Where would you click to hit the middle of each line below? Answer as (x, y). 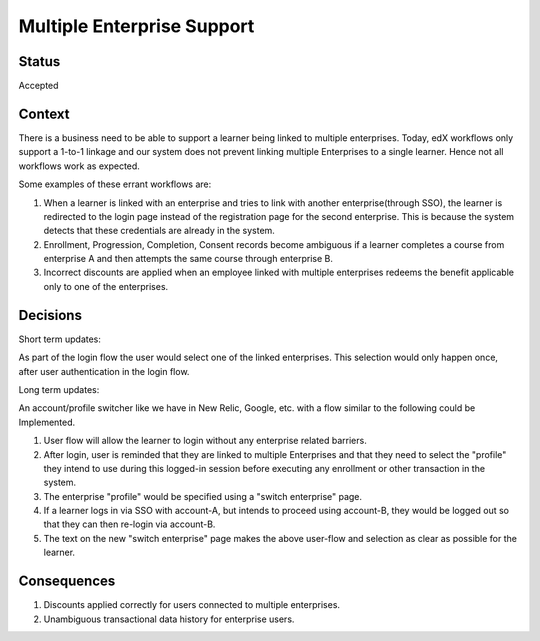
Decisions (50, 315)
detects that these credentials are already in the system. (159, 231)
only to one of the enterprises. (106, 286)
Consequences (67, 581)
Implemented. (47, 422)
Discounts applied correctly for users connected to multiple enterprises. (191, 605)
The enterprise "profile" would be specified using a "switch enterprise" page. (203, 496)
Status (39, 61)
